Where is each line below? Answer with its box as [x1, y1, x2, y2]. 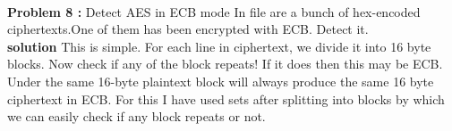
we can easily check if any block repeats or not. [7, 107, 266, 126]
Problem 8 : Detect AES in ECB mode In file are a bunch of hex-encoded [7, 2, 421, 20]
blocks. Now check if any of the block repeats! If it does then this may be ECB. [7, 54, 443, 73]
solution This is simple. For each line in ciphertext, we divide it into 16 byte [7, 37, 431, 55]
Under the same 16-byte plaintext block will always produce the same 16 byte [7, 71, 434, 90]
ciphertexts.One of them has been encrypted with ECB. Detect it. [7, 20, 369, 38]
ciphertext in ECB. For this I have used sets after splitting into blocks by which [7, 89, 445, 108]
